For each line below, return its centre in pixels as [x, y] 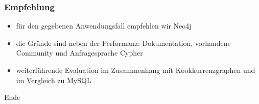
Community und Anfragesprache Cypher [79, 53]
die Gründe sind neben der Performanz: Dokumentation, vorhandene [123, 43]
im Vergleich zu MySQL [54, 80]
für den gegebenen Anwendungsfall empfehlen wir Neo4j [104, 26]
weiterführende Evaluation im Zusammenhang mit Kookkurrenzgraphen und [136, 70]
